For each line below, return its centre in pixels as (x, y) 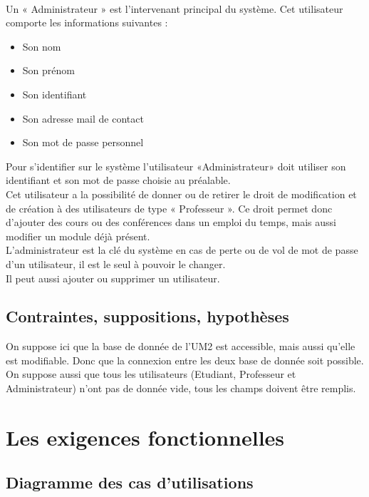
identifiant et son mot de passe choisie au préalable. (118, 180)
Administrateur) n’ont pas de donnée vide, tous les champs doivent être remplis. (181, 388)
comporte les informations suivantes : (87, 22)
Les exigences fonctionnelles (145, 437)
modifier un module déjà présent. (78, 236)
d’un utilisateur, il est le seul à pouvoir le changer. (116, 263)
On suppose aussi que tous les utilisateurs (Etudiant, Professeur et (151, 374)
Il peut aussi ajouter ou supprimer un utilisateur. (113, 278)
